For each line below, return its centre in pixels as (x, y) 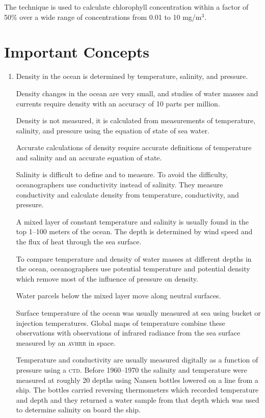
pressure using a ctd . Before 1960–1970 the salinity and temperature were (131, 369)
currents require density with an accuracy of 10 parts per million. (118, 103)
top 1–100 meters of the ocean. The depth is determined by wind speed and (134, 231)
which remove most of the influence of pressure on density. (107, 278)
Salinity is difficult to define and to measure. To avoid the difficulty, (122, 174)
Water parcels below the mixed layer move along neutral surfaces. (118, 296)
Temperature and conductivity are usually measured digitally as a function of (137, 360)
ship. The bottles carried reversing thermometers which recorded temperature (137, 390)
